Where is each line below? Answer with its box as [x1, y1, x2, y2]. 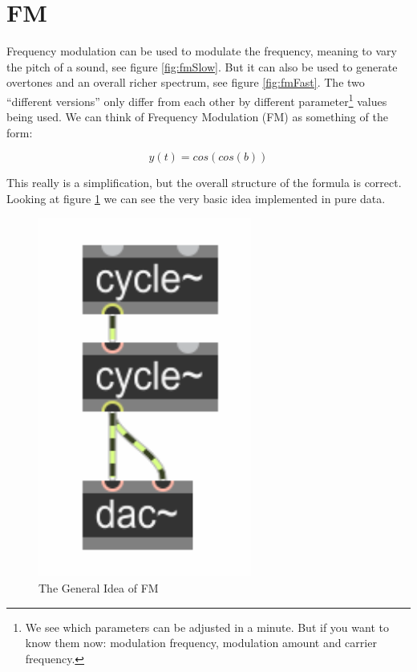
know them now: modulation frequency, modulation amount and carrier [25, 634, 377, 651]
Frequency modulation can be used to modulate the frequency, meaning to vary [6, 43, 397, 59]
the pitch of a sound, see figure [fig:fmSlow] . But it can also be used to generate [6, 58, 398, 75]
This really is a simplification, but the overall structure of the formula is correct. [6, 174, 402, 191]
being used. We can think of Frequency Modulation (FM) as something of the [6, 108, 388, 125]
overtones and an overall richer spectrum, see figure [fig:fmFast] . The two [6, 74, 365, 91]
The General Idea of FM [38, 579, 159, 596]
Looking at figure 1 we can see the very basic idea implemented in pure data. [6, 189, 386, 206]
